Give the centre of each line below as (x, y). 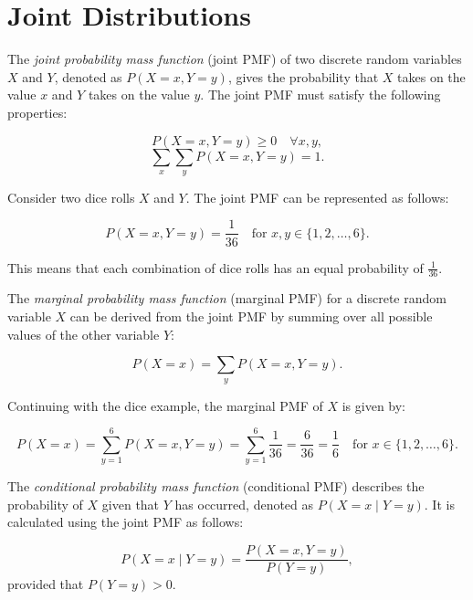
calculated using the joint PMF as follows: (126, 522)
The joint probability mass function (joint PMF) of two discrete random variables (235, 59)
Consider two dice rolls (71, 197)
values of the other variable (84, 334)
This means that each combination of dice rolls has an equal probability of (215, 267)
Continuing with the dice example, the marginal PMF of (165, 405)
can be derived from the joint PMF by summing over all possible (251, 316)
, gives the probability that (303, 76)
